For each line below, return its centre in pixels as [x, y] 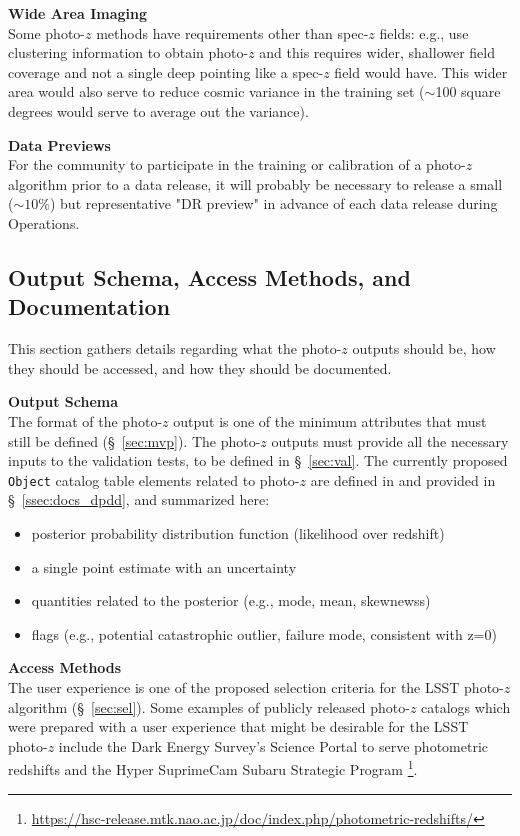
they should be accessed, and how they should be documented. [200, 367]
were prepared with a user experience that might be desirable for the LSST [238, 726]
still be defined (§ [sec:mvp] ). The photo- [134, 440]
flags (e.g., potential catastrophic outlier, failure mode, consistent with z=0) [264, 633]
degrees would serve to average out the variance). [158, 110]
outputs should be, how [424, 348]
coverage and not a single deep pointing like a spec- [166, 71]
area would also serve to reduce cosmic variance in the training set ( [216, 91]
